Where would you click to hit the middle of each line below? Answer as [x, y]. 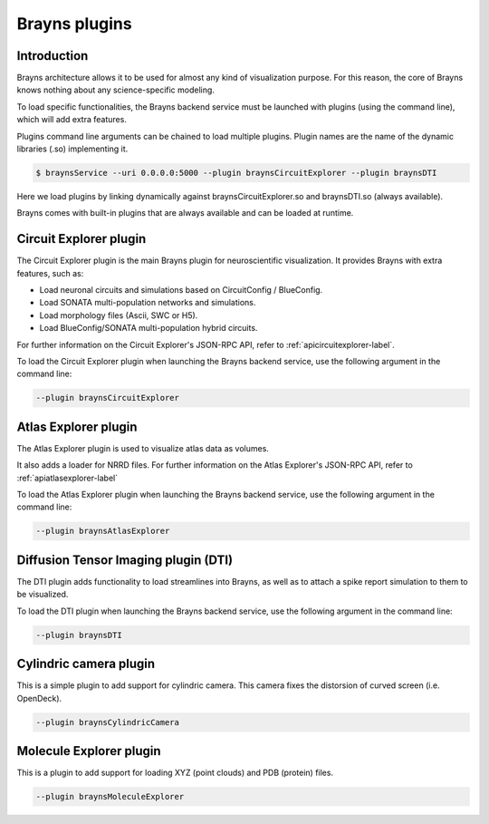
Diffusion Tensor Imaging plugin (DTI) [125, 560]
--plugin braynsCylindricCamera [108, 722]
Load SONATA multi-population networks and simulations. [148, 303]
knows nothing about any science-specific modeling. [115, 90]
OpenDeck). [39, 698]
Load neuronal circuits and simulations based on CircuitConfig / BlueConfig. [181, 290]
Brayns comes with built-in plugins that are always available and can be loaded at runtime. [185, 213]
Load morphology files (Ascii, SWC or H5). [119, 315]
